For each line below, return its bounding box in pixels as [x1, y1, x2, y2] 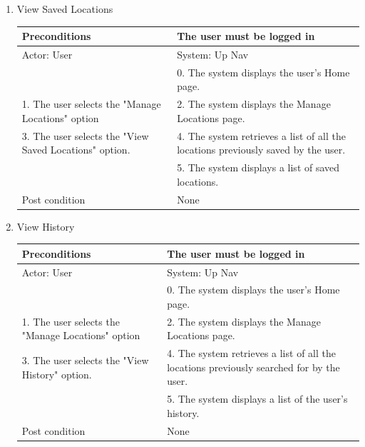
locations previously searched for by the [167, 359, 340, 374]
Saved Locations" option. [21, 142, 130, 157]
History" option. [21, 366, 92, 381]
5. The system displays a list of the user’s [167, 391, 348, 406]
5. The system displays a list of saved [177, 160, 340, 175]
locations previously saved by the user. [177, 142, 346, 157]
